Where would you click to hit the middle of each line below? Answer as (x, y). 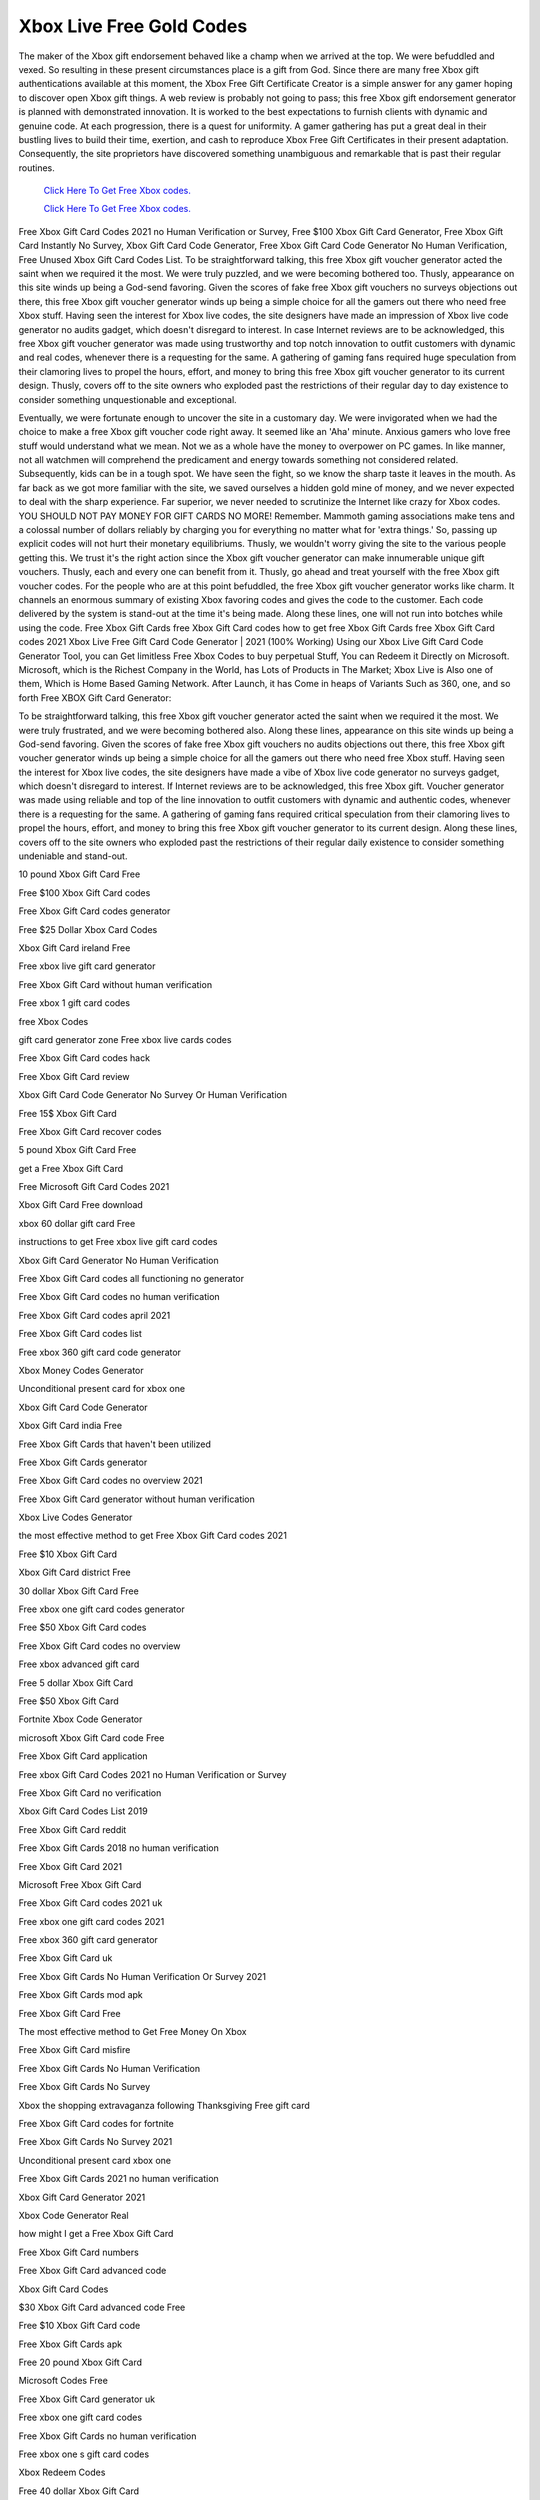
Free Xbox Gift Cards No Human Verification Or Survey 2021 (142, 1976)
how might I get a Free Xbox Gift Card (96, 2234)
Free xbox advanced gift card (79, 1664)
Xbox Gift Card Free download (81, 1205)
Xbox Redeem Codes (62, 2472)
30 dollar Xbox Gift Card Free (78, 1591)
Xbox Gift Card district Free (74, 1572)
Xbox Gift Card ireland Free (74, 947)
